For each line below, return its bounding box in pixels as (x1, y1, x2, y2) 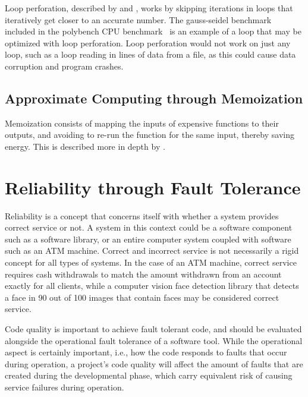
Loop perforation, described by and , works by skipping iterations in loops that (5, 2, 293, 14)
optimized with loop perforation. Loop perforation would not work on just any (5, 36, 291, 49)
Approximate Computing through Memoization (5, 89, 303, 107)
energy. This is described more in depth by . (5, 140, 165, 152)
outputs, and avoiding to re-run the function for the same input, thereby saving (5, 128, 294, 141)
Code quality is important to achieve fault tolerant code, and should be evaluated (5, 323, 302, 335)
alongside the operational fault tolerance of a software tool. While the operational (5, 334, 303, 346)
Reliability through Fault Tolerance (5, 175, 301, 199)
